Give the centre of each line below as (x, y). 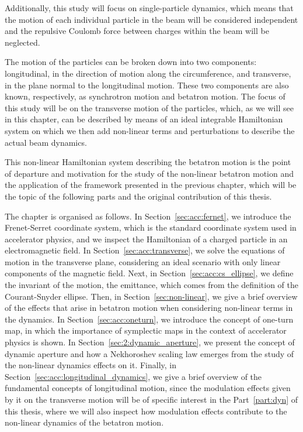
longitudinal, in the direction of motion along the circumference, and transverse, (148, 73)
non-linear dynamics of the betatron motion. (84, 422)
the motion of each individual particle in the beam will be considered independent (151, 19)
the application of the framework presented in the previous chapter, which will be (151, 185)
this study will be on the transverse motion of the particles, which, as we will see (149, 107)
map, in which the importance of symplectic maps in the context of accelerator (146, 330)
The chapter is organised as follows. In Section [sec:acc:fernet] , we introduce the (148, 216)
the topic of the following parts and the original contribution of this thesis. (138, 196)
